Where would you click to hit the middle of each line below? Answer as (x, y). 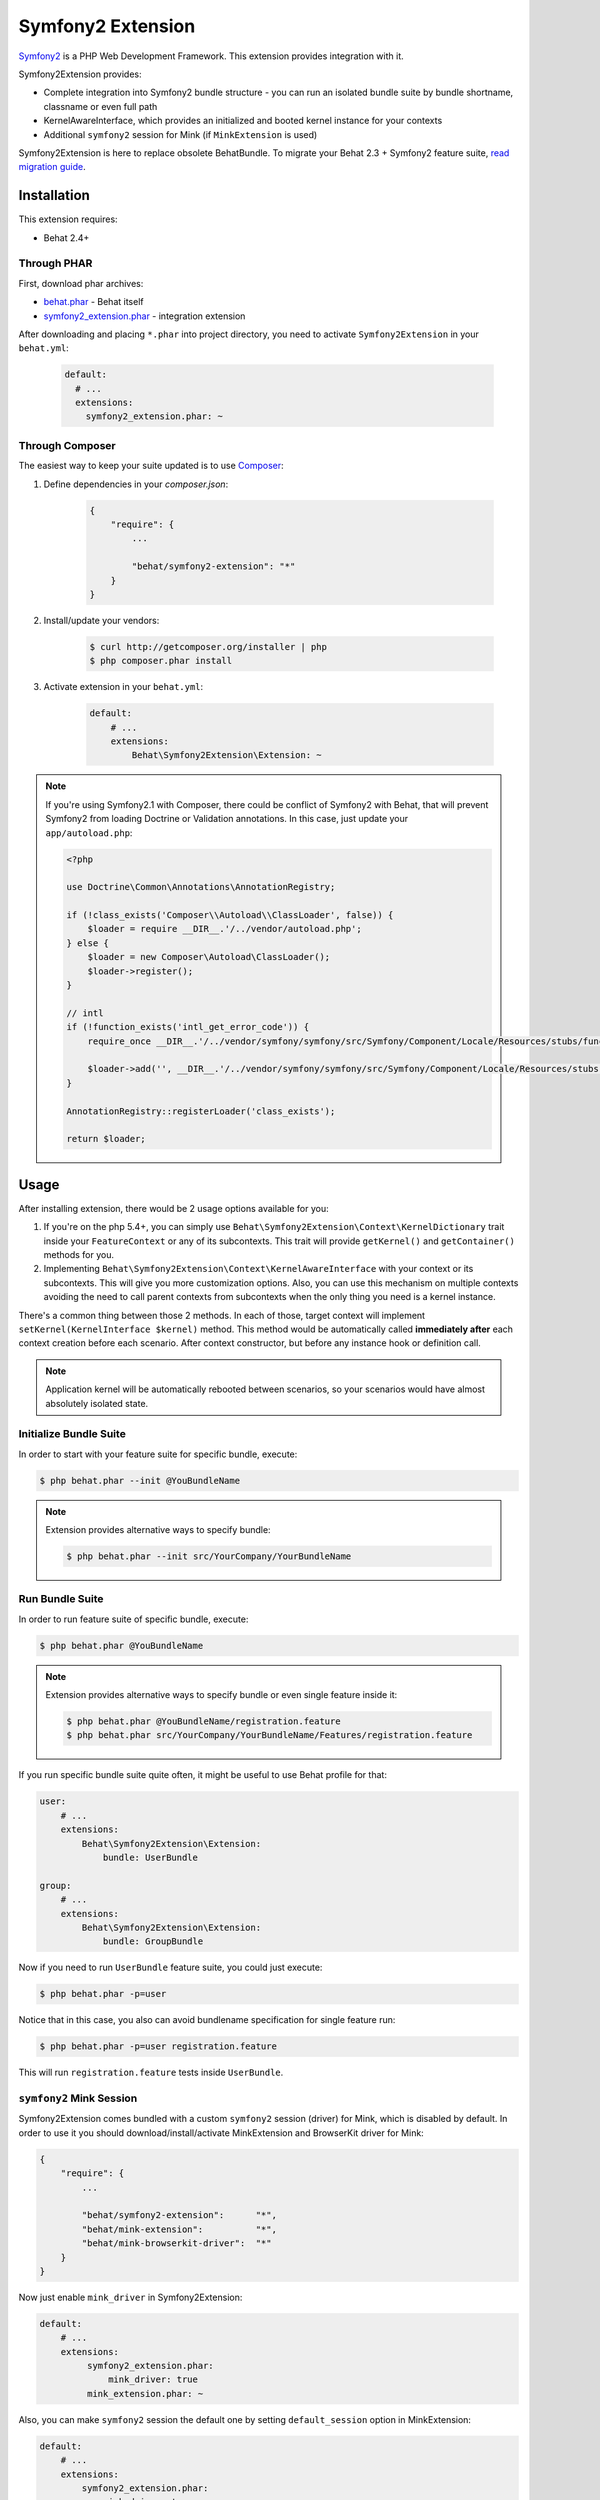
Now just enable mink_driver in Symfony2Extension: (130, 2297)
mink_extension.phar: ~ (145, 2393)
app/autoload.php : (89, 832)
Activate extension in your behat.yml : (123, 687)
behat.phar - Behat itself (93, 302)
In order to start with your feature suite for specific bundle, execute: (158, 1454)
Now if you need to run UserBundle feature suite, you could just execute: (170, 1967)
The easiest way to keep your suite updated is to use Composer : (151, 466)
